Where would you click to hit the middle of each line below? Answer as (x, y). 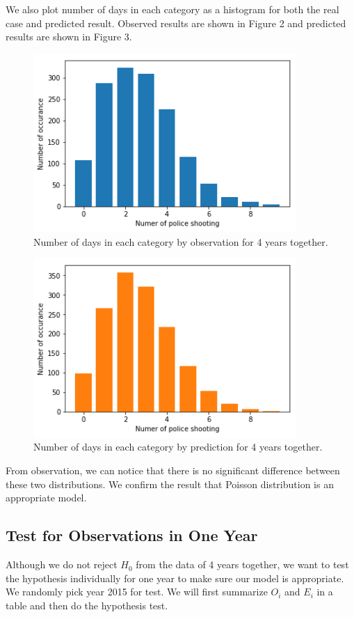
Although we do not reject (62, 564)
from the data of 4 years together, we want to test (242, 564)
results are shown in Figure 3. (69, 37)
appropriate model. (46, 498)
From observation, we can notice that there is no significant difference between (173, 470)
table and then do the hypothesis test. (87, 605)
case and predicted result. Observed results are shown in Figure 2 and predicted (176, 23)
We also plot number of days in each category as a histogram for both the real (172, 9)
